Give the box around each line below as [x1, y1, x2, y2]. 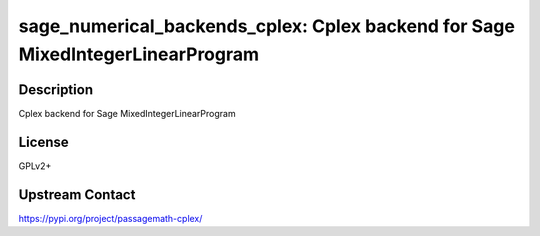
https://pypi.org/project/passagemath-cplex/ [18, 212, 203, 224]
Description [18, 81, 94, 98]
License [18, 133, 69, 150]
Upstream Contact [18, 186, 136, 203]
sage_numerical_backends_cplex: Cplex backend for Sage [18, 15, 515, 37]
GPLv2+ [18, 160, 52, 172]
